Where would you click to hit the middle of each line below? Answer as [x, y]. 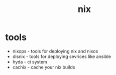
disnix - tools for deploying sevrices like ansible [62, 56]
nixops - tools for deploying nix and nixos [55, 51]
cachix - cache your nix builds [44, 67]
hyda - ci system [30, 61]
